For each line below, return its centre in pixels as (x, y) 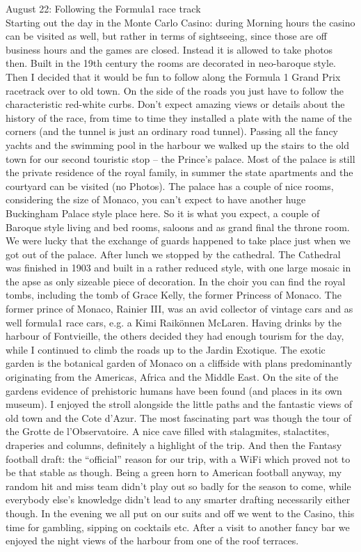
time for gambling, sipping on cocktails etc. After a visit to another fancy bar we (178, 527)
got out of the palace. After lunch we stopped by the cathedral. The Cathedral (173, 254)
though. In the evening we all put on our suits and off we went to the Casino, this (180, 513)
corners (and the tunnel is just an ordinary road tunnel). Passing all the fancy (172, 131)
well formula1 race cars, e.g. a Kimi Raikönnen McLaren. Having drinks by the (174, 322)
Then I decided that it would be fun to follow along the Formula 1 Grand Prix (173, 76)
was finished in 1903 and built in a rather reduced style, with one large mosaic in (178, 268)
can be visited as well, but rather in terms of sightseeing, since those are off (166, 36)
